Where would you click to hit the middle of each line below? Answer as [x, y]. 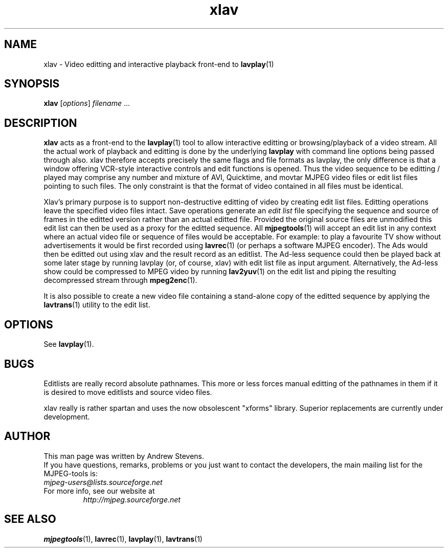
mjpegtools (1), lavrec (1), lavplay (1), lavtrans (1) [123, 539]
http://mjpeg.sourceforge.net [132, 499]
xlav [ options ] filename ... [87, 103]
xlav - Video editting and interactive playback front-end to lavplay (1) [159, 64]
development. [67, 416]
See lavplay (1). [69, 344]
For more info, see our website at [99, 491]
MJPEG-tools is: [71, 473]
